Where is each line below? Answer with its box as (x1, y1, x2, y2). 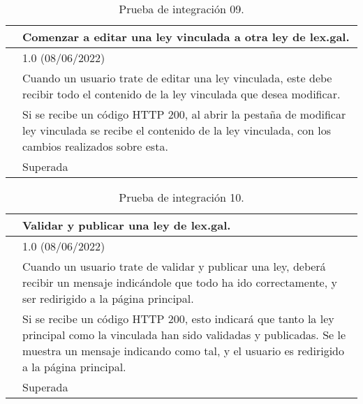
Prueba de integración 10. (119, 189, 244, 205)
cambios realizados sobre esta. (22, 138, 168, 154)
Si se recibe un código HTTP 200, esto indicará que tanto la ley (22, 311, 334, 327)
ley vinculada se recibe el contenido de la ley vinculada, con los (22, 122, 331, 138)
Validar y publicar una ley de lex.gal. (22, 217, 231, 233)
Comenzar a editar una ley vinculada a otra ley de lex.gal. (22, 29, 350, 45)
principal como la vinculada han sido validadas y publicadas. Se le (22, 327, 346, 343)
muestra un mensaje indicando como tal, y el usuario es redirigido (22, 343, 344, 359)
